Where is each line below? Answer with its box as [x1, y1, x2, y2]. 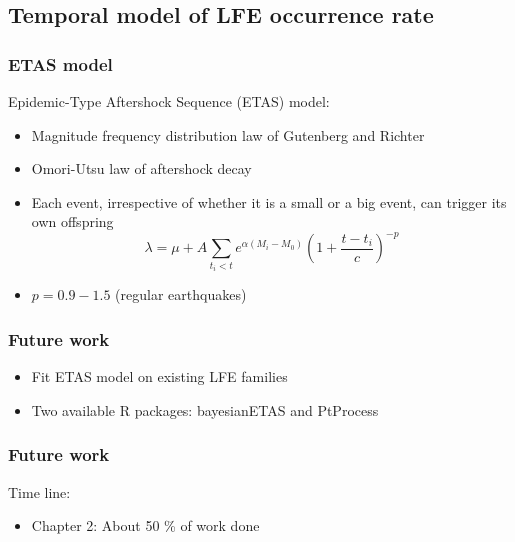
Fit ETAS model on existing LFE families [31, 366, 288, 387]
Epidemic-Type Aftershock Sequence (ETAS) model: [8, 91, 330, 111]
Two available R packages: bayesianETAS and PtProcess [31, 399, 379, 420]
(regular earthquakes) [115, 284, 247, 305]
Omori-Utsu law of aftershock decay [31, 158, 252, 179]
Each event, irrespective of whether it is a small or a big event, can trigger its [31, 191, 507, 212]
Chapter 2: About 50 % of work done [31, 515, 260, 536]
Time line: [8, 481, 71, 502]
